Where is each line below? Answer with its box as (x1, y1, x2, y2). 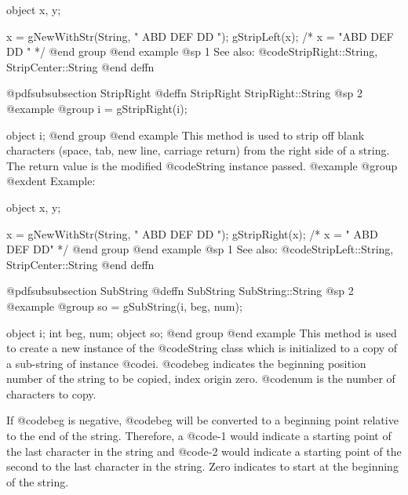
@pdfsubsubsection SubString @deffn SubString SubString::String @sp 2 (6, 282, 354, 299)
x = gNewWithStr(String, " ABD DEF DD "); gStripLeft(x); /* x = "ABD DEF (6, 27, 394, 44)
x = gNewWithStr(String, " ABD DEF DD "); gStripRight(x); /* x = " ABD (6, 225, 378, 242)
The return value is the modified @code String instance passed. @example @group (6, 157, 398, 173)
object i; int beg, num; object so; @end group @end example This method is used (6, 324, 397, 340)
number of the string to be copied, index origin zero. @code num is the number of (6, 370, 395, 387)
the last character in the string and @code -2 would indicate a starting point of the (6, 442, 402, 459)
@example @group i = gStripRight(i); (6, 100, 188, 116)
